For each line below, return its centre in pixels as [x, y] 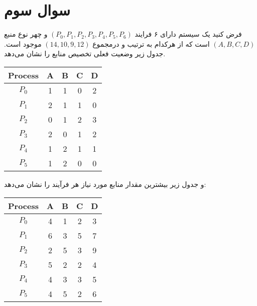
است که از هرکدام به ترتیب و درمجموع [151, 43]
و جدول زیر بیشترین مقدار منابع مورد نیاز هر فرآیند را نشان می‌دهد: [105, 184]
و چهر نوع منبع [26, 34]
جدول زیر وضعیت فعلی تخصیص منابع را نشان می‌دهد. [85, 54]
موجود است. [23, 43]
